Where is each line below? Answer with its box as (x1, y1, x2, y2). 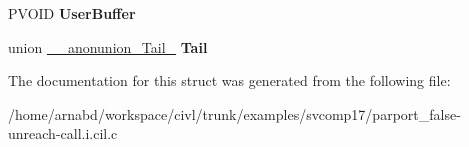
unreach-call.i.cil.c (8, 123, 118, 144)
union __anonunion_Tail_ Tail (8, 36, 208, 57)
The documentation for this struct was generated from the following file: (8, 70, 451, 91)
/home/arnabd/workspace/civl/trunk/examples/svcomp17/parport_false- (8, 103, 461, 124)
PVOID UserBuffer (8, 3, 136, 23)
